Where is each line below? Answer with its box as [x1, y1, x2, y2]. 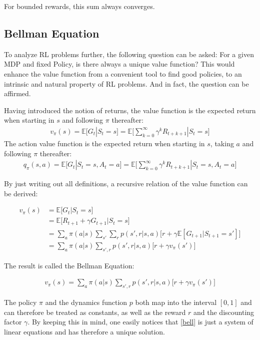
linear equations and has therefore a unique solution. [4, 326, 165, 336]
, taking [210, 138, 234, 148]
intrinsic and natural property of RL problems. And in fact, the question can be [4, 78, 249, 89]
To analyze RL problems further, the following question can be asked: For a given [4, 49, 254, 59]
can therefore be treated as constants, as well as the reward [4, 306, 186, 317]
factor [4, 316, 22, 327]
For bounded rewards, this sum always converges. [4, 1, 155, 11]
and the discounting [193, 306, 254, 317]
